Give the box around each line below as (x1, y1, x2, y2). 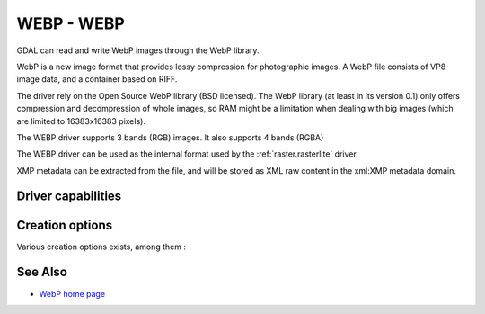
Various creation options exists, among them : (16, 241, 186, 252)
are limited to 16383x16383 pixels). (16, 115, 145, 126)
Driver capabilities (16, 189, 122, 204)
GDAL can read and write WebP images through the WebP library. (16, 45, 260, 56)
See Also (16, 265, 67, 280)
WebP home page (39, 288, 106, 299)
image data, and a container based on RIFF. (16, 74, 178, 85)
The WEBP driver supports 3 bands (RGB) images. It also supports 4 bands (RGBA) (16, 131, 324, 143)
